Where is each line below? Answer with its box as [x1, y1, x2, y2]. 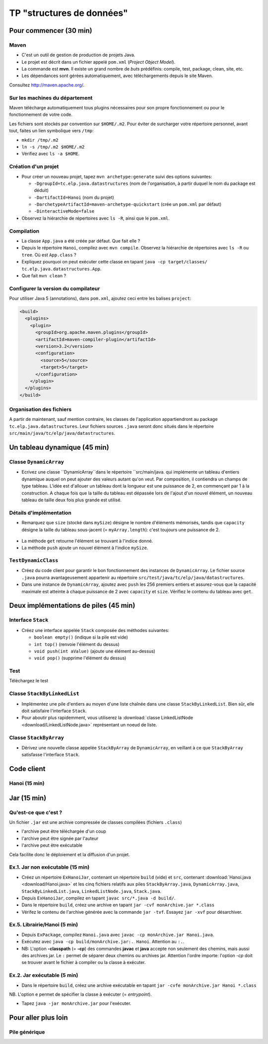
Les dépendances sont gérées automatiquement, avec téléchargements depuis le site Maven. [21, 73, 213, 79]
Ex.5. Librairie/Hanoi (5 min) [9, 921, 78, 928]
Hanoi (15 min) [9, 780, 45, 787]
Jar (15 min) [9, 794, 47, 802]
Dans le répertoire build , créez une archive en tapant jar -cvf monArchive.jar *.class [21, 902, 215, 908]
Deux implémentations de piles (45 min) [9, 601, 135, 610]
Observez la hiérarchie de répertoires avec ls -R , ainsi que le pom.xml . [21, 215, 170, 221]
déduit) [34, 187, 49, 193]
